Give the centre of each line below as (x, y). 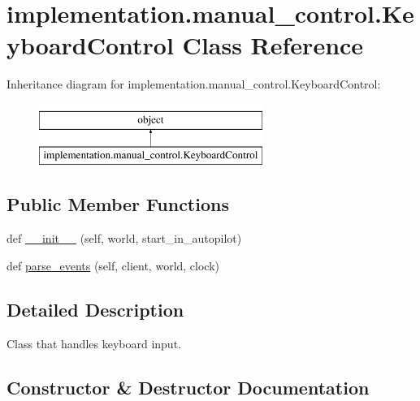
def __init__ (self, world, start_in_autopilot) (124, 238)
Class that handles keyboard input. (94, 343)
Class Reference (273, 45)
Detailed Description (95, 309)
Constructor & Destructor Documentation (188, 387)
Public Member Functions (118, 204)
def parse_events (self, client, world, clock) (113, 265)
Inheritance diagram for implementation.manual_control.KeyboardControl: (194, 84)
